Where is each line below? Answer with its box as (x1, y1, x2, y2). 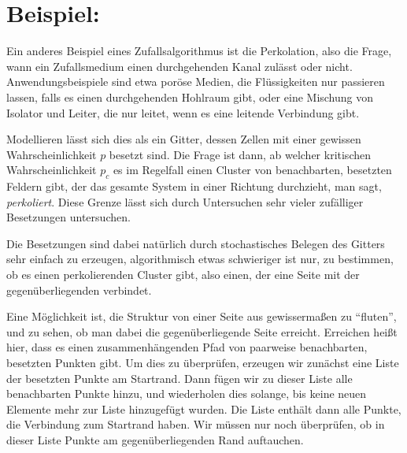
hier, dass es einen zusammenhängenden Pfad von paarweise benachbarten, (6, 339, 368, 355)
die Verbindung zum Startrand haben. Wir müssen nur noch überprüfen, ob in (6, 416, 385, 433)
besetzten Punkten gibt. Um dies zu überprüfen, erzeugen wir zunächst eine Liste (6, 355, 399, 371)
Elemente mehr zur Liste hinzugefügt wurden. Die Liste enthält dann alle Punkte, (6, 400, 401, 417)
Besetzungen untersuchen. (6, 209, 131, 225)
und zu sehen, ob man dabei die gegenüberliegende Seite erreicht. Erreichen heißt (6, 323, 398, 340)
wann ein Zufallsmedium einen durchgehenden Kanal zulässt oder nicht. (6, 58, 353, 74)
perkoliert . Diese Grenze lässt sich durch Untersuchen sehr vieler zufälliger (6, 193, 364, 210)
